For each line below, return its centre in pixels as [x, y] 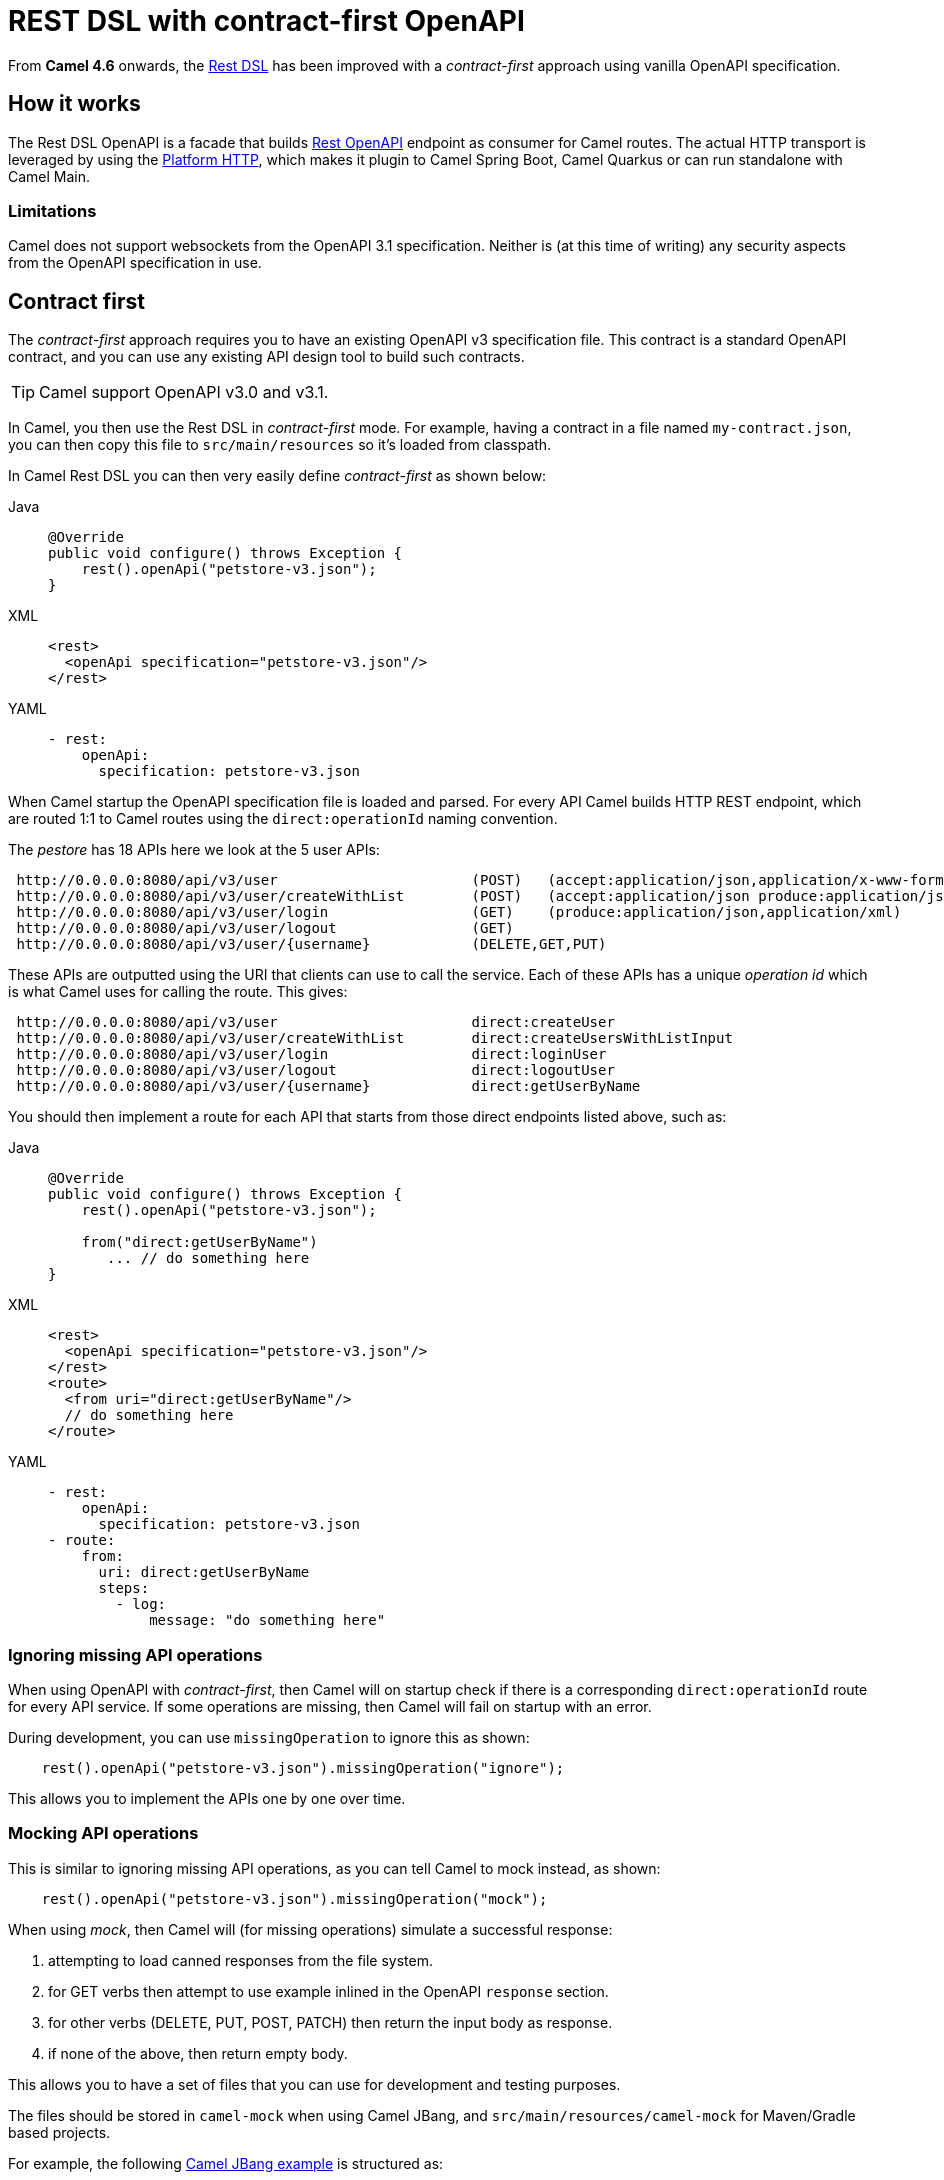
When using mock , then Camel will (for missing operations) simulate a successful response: [310, 1929]
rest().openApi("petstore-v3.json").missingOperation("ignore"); [303, 1767]
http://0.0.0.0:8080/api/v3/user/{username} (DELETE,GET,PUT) [311, 944]
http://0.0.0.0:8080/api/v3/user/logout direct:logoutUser [315, 1070]
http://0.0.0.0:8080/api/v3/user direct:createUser [315, 1022]
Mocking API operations [103, 1833]
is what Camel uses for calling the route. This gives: [178, 992]
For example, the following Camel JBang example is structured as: [226, 2163]
